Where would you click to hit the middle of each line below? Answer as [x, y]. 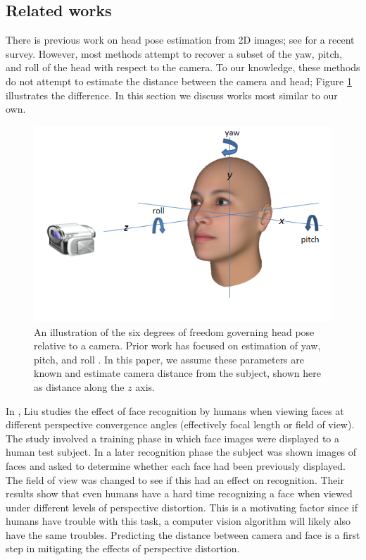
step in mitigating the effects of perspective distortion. [123, 548]
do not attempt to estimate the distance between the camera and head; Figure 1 [179, 81]
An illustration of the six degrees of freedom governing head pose [174, 331]
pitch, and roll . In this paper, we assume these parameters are [169, 359]
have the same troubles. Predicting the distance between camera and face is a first [183, 534]
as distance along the [79, 386]
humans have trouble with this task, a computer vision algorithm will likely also [178, 521]
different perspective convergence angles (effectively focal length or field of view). [180, 424]
